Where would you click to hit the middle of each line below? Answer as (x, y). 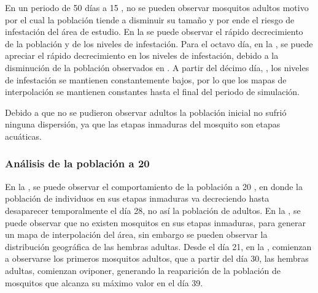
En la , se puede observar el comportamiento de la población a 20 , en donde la (154, 186)
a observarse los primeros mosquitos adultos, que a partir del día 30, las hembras (157, 258)
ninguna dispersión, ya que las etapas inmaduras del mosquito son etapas (143, 124)
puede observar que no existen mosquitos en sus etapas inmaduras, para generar (156, 222)
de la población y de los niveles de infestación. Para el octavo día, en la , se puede (159, 43)
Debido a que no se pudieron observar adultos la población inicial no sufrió (146, 112)
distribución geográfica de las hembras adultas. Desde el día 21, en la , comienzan (158, 246)
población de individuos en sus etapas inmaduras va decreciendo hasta (137, 198)
